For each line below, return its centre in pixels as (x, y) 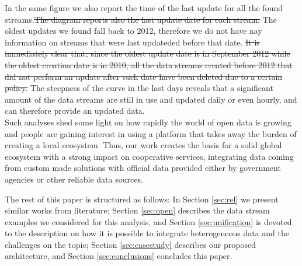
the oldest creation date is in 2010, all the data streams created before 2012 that (149, 64)
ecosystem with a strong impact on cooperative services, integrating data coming (149, 156)
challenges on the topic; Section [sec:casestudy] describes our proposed (130, 244)
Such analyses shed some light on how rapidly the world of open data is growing (148, 122)
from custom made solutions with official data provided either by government (143, 168)
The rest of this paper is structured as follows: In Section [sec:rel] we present (142, 199)
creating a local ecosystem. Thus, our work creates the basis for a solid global (143, 145)
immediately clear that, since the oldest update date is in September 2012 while (147, 53)
